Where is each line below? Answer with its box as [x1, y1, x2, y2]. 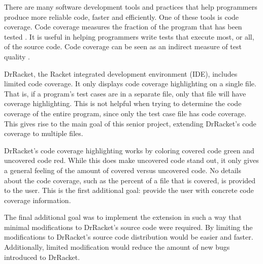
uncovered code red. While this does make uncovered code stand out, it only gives [4, 155, 259, 166]
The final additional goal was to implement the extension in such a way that [4, 212, 242, 222]
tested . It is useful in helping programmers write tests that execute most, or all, [4, 31, 254, 42]
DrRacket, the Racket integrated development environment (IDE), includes [4, 68, 238, 79]
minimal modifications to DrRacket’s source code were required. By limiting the [4, 221, 253, 232]
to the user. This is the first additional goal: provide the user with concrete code [4, 185, 254, 195]
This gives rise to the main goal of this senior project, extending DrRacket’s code [4, 118, 256, 128]
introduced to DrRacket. [4, 251, 80, 262]
